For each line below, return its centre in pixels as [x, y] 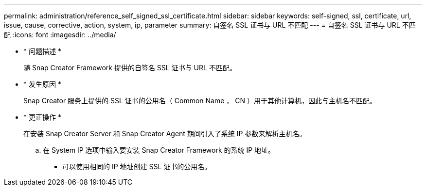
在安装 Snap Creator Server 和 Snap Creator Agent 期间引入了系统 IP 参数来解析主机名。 [165, 134]
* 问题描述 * [42, 51]
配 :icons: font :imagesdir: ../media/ [60, 35]
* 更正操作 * [42, 117]
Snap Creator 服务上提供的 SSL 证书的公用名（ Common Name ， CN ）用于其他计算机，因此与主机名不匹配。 [200, 101]
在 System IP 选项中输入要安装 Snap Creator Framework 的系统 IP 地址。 [159, 150]
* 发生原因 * [42, 84]
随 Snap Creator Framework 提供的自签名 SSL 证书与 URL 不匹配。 [130, 68]
